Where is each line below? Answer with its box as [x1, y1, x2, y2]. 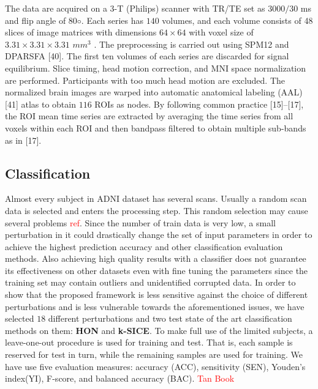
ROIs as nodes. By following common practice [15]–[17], [94, 97, 304, 110]
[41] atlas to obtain [5, 97, 76, 110]
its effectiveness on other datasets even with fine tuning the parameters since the [5, 264, 308, 276]
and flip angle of [5, 13, 66, 26]
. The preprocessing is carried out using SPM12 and [94, 37, 289, 50]
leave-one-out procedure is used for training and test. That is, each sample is [5, 336, 293, 349]
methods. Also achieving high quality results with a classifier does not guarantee [5, 252, 306, 265]
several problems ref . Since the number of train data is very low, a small [5, 216, 276, 229]
